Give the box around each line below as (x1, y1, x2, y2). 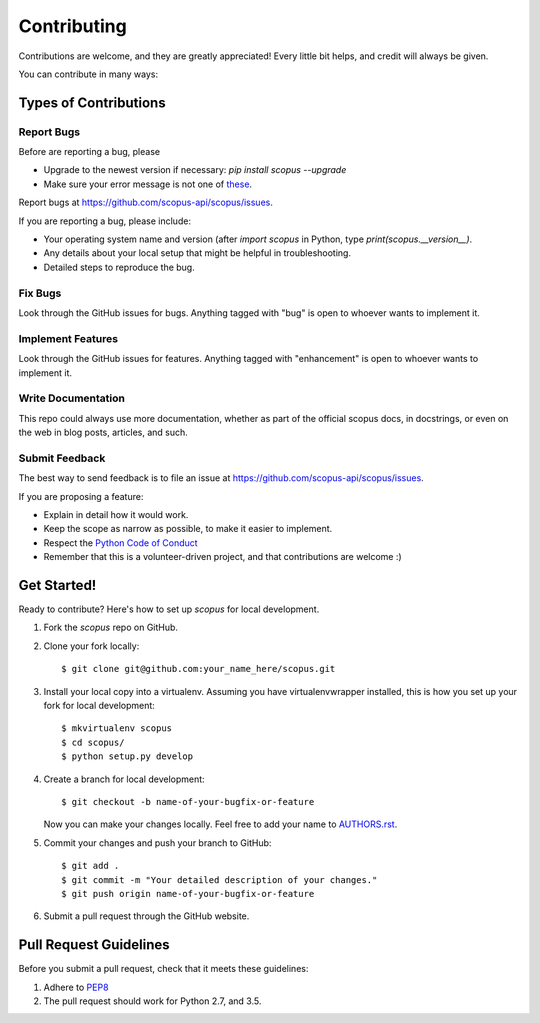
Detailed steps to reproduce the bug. (43, 261, 195, 273)
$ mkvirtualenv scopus (61, 723, 173, 734)
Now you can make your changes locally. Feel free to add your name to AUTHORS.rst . (43, 818, 398, 830)
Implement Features (18, 331, 119, 345)
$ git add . (61, 860, 120, 872)
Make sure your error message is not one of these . (43, 178, 253, 190)
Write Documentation (18, 391, 125, 405)
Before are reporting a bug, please (18, 146, 160, 158)
